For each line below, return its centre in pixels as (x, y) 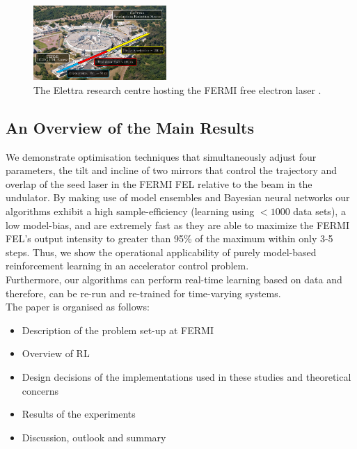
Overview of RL (56, 353)
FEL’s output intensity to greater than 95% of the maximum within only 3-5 (169, 238)
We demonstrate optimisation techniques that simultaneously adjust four (161, 156)
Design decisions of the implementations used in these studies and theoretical (187, 376)
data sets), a (319, 211)
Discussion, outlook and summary (94, 437)
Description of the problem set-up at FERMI (118, 330)
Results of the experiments (79, 414)
